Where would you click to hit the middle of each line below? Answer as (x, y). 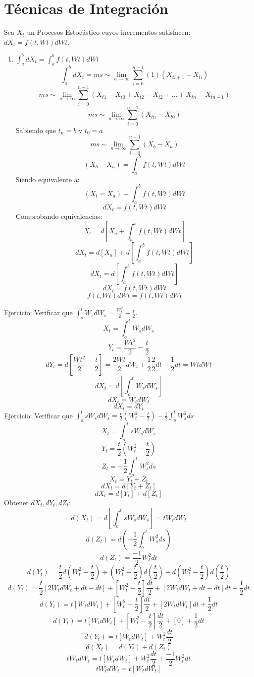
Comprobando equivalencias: (59, 216)
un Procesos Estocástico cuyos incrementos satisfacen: (109, 32)
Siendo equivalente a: (48, 179)
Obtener (16, 502)
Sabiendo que (36, 130)
